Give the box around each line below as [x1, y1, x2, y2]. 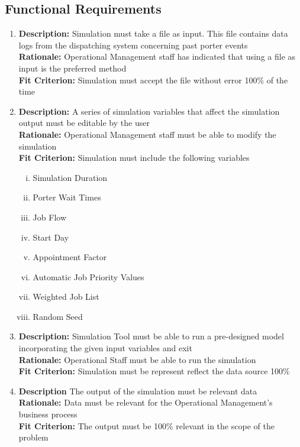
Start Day [33, 231, 69, 243]
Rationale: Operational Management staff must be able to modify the [18, 128, 276, 140]
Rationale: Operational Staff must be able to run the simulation [18, 353, 256, 365]
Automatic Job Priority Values [33, 270, 144, 283]
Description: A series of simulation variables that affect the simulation [18, 105, 280, 117]
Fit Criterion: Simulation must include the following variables [18, 151, 250, 164]
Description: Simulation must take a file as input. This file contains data [18, 27, 288, 40]
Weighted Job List [33, 290, 99, 303]
